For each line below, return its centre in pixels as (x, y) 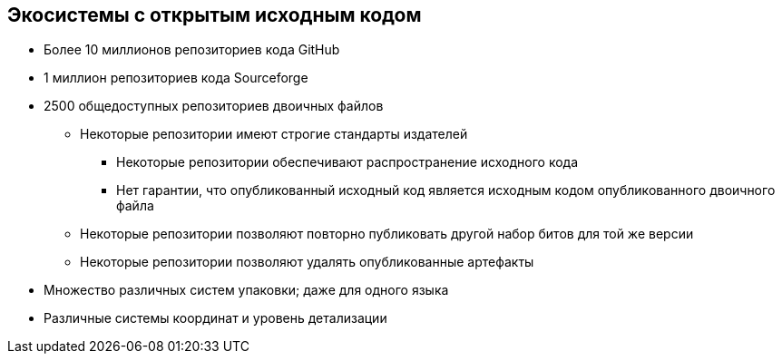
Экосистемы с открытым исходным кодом (215, 15)
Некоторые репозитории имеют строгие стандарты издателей (274, 134)
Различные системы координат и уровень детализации (215, 318)
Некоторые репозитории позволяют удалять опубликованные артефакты (307, 262)
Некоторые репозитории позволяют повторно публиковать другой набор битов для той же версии (387, 234)
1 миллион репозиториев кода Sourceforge (176, 78)
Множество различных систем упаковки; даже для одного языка (246, 290)
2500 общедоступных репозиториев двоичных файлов (214, 106)
